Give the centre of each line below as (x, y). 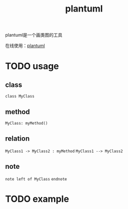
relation (17, 139)
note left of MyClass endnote (36, 179)
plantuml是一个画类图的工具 (34, 35)
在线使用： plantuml (25, 46)
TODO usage (32, 66)
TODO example (37, 199)
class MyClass (20, 96)
